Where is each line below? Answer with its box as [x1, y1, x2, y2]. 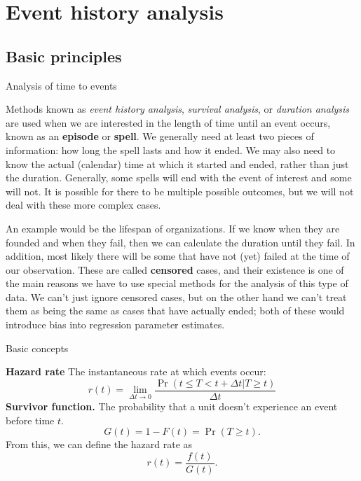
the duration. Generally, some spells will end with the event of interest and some [6, 170, 352, 185]
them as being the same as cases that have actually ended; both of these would [6, 303, 345, 318]
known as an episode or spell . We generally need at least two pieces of [6, 129, 314, 144]
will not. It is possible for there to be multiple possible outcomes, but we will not [6, 183, 354, 198]
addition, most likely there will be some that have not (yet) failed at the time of [6, 249, 350, 263]
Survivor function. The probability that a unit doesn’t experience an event [6, 398, 338, 413]
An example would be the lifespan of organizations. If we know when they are [6, 221, 340, 235]
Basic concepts [6, 340, 69, 355]
